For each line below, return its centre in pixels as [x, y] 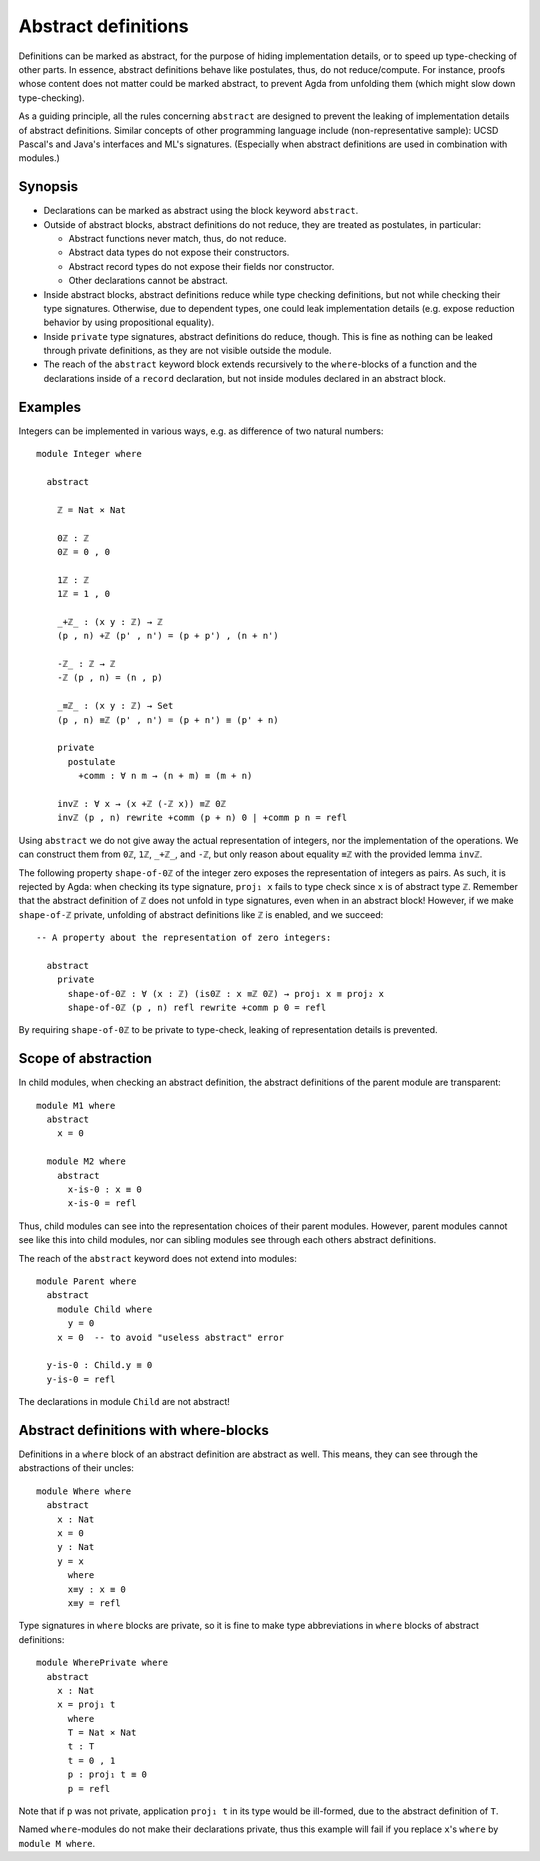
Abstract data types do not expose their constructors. [179, 252]
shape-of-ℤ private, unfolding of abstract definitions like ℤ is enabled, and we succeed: [201, 914]
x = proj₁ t [86, 1704]
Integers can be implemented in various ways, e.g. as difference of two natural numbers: [201, 431]
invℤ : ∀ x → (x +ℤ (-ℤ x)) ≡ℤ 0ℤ [141, 803]
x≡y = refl [94, 1603]
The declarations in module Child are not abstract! [124, 1402]
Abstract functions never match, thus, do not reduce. [177, 238]
